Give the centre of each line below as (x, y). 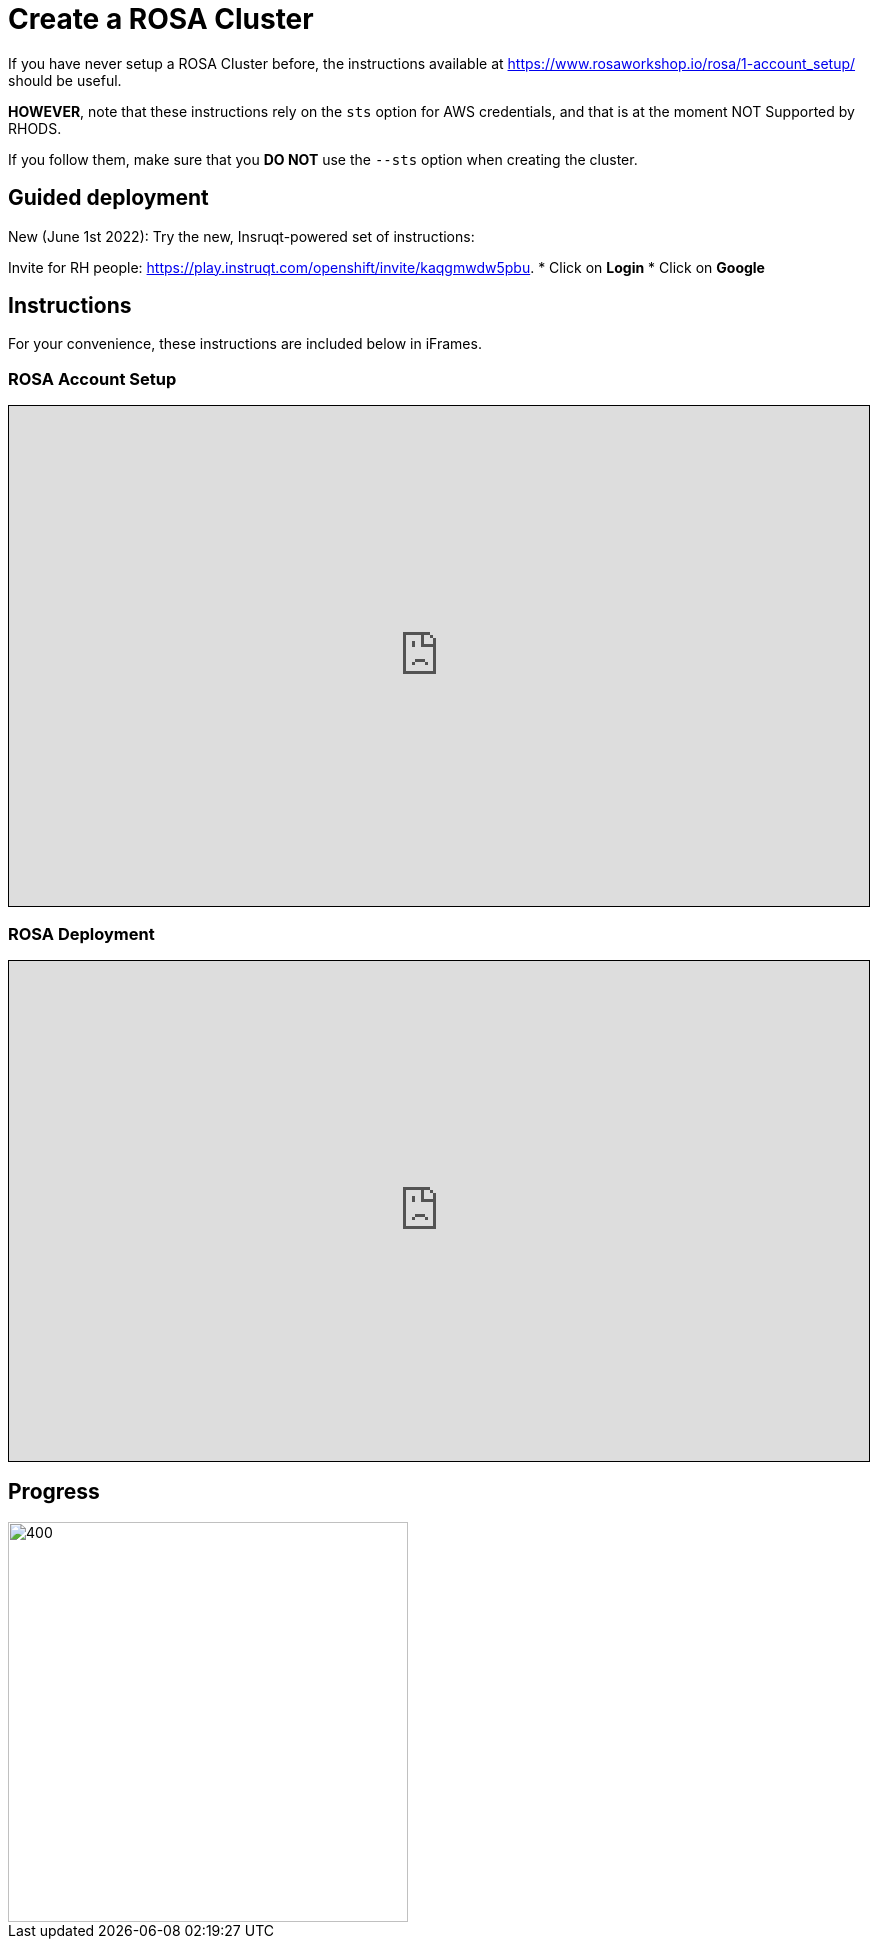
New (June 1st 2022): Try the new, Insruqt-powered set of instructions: (241, 236)
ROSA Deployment (81, 933)
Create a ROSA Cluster (161, 19)
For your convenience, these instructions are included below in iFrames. (245, 344)
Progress (54, 1492)
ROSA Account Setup (92, 378)
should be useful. (65, 80)
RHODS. (35, 128)
